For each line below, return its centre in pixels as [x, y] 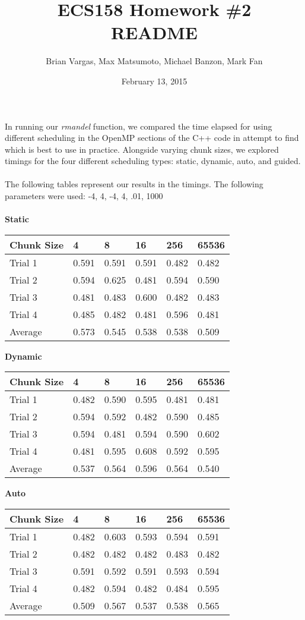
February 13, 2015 [154, 81]
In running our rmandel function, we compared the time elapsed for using [139, 126]
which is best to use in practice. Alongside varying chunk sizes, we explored [142, 149]
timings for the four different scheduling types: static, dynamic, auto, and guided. [153, 161]
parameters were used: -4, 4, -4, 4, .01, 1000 [84, 196]
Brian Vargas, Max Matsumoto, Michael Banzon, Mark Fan [154, 61]
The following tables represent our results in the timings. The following [134, 184]
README [154, 32]
